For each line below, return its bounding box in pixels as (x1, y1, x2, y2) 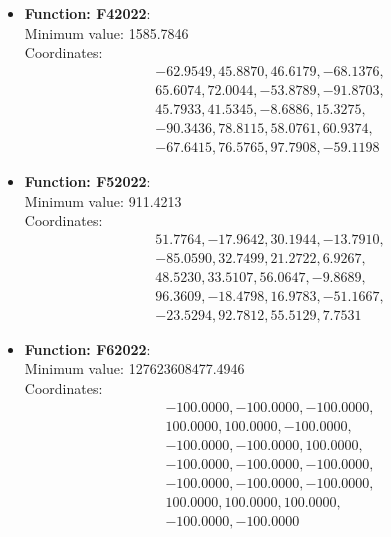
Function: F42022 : (24, 3, 151, 23)
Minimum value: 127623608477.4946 (24, 358, 245, 379)
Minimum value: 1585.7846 (24, 22, 189, 43)
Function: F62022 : (24, 338, 151, 359)
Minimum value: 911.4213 (24, 190, 182, 211)
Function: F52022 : (24, 170, 151, 191)
